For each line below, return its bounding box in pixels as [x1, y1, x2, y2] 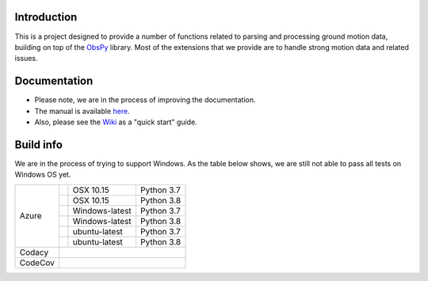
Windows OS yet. [14, 170, 71, 180]
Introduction [14, 10, 78, 24]
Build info [14, 138, 63, 151]
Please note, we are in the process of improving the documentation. [34, 95, 256, 104]
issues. [14, 54, 39, 63]
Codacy [19, 246, 49, 257]
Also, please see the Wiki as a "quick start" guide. [34, 117, 197, 127]
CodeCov [19, 257, 55, 268]
